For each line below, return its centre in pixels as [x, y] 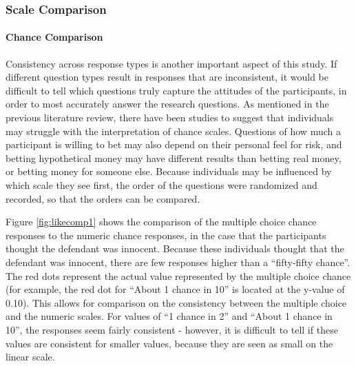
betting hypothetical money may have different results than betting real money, [174, 157]
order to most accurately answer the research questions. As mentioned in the [167, 104]
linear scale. [30, 357]
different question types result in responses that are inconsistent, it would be [167, 77]
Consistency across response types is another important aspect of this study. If [171, 63]
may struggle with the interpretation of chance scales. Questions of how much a [173, 131]
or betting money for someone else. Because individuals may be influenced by [169, 171]
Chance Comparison [54, 37]
